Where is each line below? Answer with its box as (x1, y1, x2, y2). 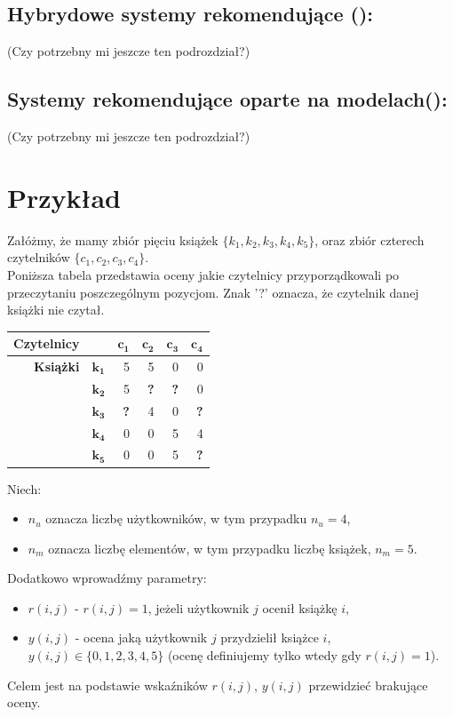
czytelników (7, 248, 70, 267)
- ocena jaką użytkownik (75, 628, 208, 647)
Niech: (7, 479, 42, 498)
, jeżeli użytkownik (147, 598, 250, 617)
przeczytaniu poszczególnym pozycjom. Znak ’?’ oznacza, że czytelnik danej (7, 283, 419, 301)
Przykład (7, 179, 121, 215)
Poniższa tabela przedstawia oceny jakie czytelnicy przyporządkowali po (7, 265, 400, 283)
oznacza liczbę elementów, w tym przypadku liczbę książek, (48, 538, 371, 557)
